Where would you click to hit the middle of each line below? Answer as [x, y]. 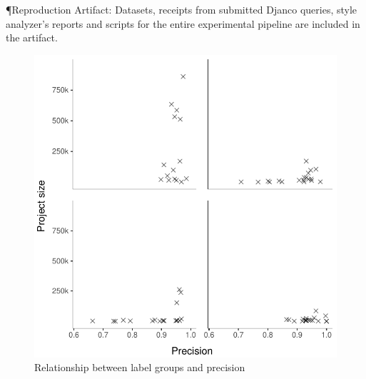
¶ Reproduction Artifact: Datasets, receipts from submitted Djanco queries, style [182, 9]
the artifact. [32, 37]
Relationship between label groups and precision [140, 367]
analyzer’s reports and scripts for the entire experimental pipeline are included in [183, 23]
